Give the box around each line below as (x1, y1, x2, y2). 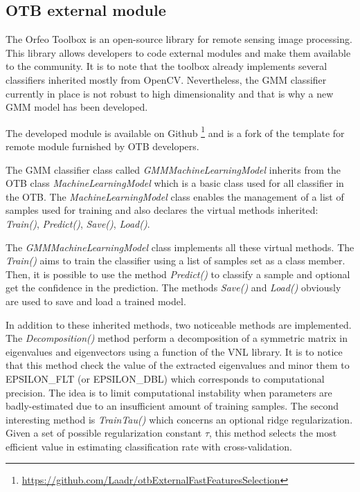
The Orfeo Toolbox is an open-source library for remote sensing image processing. (6, 32, 352, 46)
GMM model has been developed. (6, 100, 148, 114)
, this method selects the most (209, 426, 337, 440)
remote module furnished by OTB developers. (6, 139, 199, 154)
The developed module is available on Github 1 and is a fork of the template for (6, 123, 345, 140)
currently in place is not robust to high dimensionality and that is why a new (6, 86, 334, 100)
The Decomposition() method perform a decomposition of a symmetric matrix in (6, 331, 348, 345)
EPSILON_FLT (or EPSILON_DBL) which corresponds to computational (6, 371, 325, 385)
